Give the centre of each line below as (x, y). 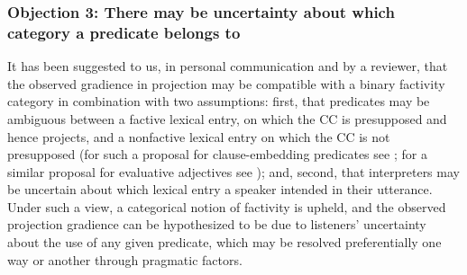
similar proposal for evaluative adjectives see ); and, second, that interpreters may (233, 171)
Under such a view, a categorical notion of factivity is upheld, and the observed (227, 206)
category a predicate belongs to (124, 32)
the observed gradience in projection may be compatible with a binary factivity (226, 83)
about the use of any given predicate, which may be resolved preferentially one (224, 242)
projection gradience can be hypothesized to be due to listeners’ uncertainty (217, 224)
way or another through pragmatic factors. (125, 259)
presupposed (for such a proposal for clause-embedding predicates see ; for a (217, 154)
